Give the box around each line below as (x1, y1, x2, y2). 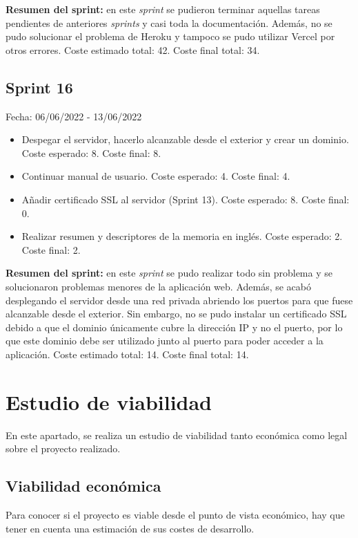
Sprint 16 (6, 76, 73, 98)
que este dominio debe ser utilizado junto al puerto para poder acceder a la (6, 333, 324, 348)
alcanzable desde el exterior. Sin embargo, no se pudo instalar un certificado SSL (6, 306, 347, 321)
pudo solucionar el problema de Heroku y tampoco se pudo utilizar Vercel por (6, 29, 335, 44)
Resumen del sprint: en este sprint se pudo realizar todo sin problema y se (6, 266, 332, 280)
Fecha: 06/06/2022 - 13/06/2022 (6, 109, 142, 123)
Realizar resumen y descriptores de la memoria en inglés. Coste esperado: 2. (21, 229, 343, 243)
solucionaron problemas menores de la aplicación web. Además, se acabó (6, 279, 312, 293)
